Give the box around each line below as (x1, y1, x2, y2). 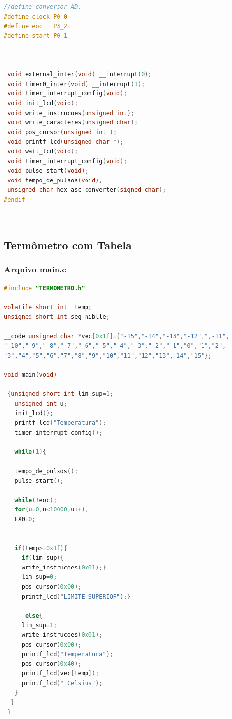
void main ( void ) (4, 371, 57, 378)
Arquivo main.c (4, 263, 66, 275)
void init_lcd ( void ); (7, 99, 78, 107)
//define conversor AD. (4, 3, 82, 10)
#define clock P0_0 (4, 13, 67, 20)
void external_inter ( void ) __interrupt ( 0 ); (7, 71, 152, 78)
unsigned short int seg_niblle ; (4, 313, 110, 321)
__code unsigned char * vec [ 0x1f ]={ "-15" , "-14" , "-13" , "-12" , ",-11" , (4, 332, 230, 340)
